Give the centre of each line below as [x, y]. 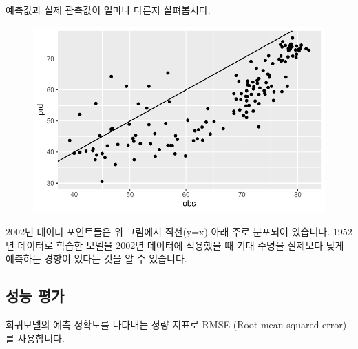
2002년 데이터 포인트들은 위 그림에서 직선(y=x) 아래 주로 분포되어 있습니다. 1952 [179, 231]
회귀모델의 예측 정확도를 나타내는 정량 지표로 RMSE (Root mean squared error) [176, 324]
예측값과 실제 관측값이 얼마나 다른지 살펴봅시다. [108, 10]
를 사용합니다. [35, 338]
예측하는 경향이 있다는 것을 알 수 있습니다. [96, 258]
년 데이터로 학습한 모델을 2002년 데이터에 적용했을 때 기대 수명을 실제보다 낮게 [175, 245]
